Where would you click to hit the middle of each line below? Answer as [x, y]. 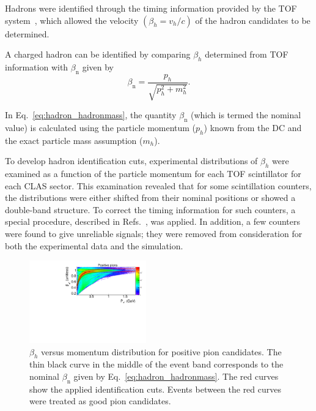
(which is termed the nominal [246, 115]
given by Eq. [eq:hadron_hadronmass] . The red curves [176, 376]
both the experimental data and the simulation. [94, 245]
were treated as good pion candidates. [100, 401]
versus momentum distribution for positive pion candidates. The [161, 351]
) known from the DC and [253, 127]
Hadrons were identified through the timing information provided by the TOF [151, 8]
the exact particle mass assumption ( [74, 140]
